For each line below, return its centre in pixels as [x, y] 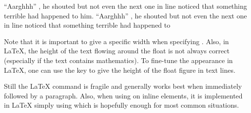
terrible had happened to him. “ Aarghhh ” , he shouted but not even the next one [125, 15]
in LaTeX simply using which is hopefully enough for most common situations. [122, 105]
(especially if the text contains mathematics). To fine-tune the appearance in [118, 60]
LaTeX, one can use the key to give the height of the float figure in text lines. [120, 70]
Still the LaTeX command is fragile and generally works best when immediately [123, 86]
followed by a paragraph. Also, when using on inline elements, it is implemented [123, 95]
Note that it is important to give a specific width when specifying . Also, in [116, 41]
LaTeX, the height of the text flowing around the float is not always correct [117, 51]
